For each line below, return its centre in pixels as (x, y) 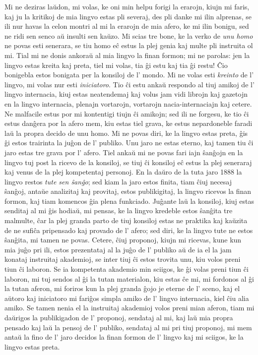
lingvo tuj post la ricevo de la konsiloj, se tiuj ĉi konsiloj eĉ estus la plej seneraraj (128, 162)
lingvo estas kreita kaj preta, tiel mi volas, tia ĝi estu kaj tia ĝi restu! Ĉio (116, 65)
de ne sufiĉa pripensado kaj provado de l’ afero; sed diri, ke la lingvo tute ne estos (129, 230)
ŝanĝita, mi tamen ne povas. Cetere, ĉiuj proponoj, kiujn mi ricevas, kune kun (123, 240)
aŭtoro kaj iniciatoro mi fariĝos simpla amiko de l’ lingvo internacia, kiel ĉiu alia (127, 298)
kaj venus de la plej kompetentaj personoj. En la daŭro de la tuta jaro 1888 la (123, 172)
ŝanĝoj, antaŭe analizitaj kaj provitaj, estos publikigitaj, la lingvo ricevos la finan (128, 191)
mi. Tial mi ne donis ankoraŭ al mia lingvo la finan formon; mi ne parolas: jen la (127, 55)
